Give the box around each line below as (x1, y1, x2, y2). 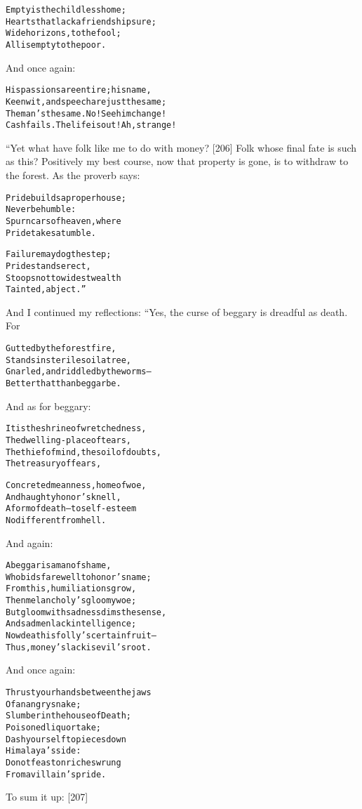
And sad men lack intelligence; (6, 619, 137, 629)
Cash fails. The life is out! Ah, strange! (6, 120, 177, 131)
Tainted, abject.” (6, 284, 86, 295)
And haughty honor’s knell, (6, 492, 121, 502)
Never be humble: (6, 204, 76, 215)
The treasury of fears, (6, 459, 102, 469)
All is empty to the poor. (6, 39, 107, 50)
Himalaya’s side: (6, 746, 81, 756)
